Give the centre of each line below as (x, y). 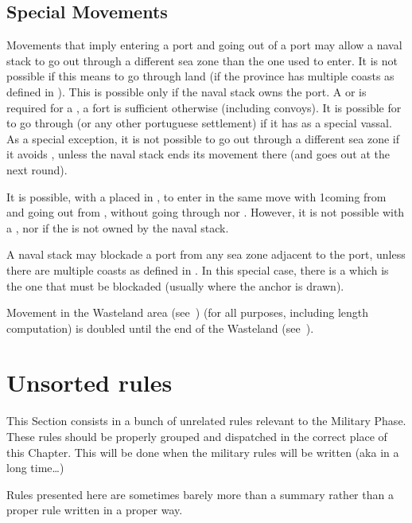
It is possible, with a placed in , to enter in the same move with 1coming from (196, 196)
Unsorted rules (89, 382)
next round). (37, 169)
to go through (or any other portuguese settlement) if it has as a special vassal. (199, 123)
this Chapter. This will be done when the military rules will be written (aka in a (203, 452)
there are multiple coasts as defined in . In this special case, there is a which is (198, 269)
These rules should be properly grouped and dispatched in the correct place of (197, 437)
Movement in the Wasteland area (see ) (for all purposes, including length (188, 312)
